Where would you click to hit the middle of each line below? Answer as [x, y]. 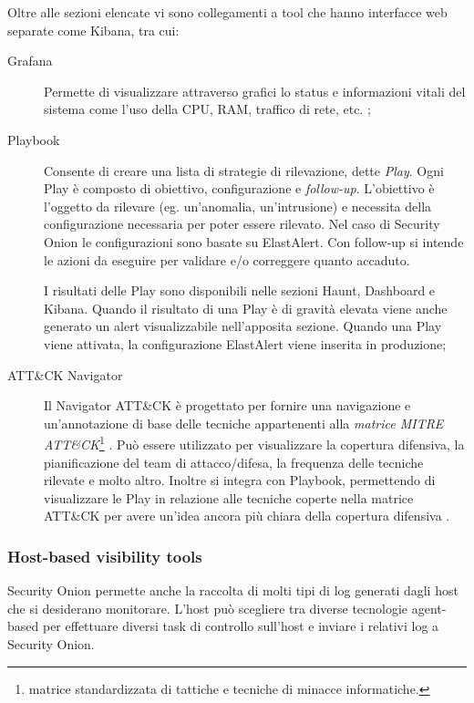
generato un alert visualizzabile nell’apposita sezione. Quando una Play [243, 326]
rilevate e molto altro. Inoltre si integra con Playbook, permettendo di [240, 480]
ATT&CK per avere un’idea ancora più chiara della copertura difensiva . [247, 516]
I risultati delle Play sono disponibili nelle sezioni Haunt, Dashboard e [240, 290]
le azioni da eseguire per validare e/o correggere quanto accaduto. [227, 259]
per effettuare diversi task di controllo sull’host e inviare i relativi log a [241, 626]
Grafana [30, 61]
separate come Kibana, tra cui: [93, 30]
